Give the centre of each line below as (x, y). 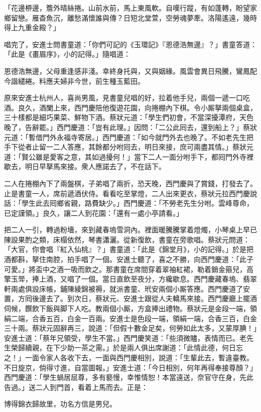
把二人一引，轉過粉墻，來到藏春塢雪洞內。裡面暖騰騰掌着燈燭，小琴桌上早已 (130, 230)
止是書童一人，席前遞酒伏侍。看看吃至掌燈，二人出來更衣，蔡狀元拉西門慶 (127, 193)
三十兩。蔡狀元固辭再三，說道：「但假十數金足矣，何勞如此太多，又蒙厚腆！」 (130, 328)
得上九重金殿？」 (32, 27)
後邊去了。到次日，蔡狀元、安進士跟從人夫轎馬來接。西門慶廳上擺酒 (144, 298)
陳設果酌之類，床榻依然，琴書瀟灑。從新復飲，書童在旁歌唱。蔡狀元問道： (127, 239)
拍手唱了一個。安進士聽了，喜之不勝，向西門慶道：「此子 (160, 259)
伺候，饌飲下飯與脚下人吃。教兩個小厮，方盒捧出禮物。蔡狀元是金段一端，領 (130, 308)
